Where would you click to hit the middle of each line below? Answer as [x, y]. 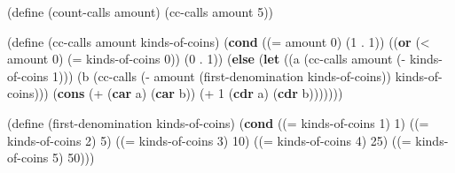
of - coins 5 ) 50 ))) [51, 158]
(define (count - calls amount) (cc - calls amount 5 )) [141, 11]
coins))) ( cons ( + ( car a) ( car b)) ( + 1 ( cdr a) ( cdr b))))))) [175, 93]
